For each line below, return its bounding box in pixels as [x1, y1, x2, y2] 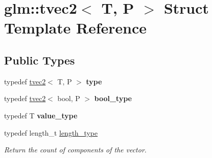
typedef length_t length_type [4, 127, 98, 138]
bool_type [94, 93, 132, 104]
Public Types [4, 52, 75, 68]
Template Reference [4, 17, 147, 38]
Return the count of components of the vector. [4, 144, 147, 155]
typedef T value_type [4, 110, 78, 120]
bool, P [57, 93, 80, 104]
